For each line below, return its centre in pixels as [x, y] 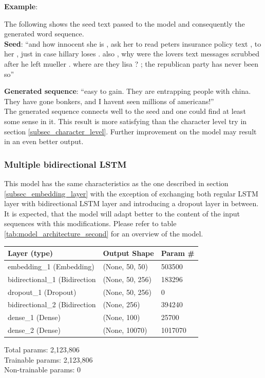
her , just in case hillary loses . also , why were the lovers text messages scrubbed [132, 54]
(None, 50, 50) [125, 266]
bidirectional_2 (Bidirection [52, 304]
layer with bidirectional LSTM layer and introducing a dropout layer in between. [131, 203]
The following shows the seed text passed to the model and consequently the [125, 23]
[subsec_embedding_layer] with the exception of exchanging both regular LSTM [131, 193]
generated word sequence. [44, 34]
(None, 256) [121, 304]
